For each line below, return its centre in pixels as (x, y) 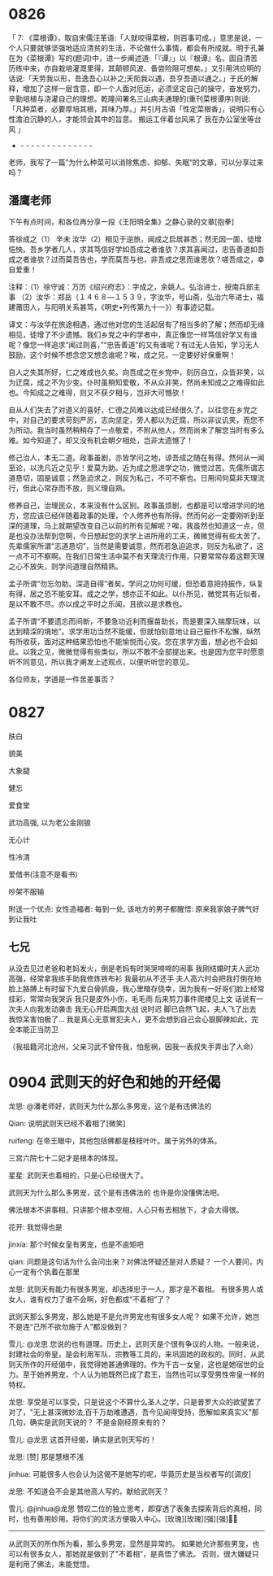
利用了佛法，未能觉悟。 (54, 1564)
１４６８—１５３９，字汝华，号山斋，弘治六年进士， (168, 297)
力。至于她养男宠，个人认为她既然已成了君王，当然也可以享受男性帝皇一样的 (136, 1374)
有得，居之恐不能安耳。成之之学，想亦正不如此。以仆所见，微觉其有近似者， (136, 594)
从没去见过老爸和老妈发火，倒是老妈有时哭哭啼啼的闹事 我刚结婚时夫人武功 (134, 968)
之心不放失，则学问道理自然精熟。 (65, 566)
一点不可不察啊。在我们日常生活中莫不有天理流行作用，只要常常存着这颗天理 (136, 556)
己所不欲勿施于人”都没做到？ (81, 1327)
